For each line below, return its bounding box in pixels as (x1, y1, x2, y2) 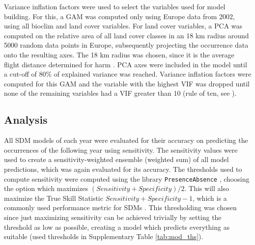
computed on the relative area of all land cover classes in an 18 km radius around (4, 30, 249, 40)
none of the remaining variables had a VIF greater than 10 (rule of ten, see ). (4, 88, 237, 98)
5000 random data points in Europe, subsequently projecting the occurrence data (4, 40, 249, 50)
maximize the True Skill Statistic (4, 192, 103, 203)
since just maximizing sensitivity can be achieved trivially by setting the (4, 212, 222, 222)
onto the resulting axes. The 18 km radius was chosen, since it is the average (4, 49, 234, 59)
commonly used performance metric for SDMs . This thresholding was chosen (4, 202, 237, 213)
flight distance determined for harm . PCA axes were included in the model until (4, 59, 247, 69)
